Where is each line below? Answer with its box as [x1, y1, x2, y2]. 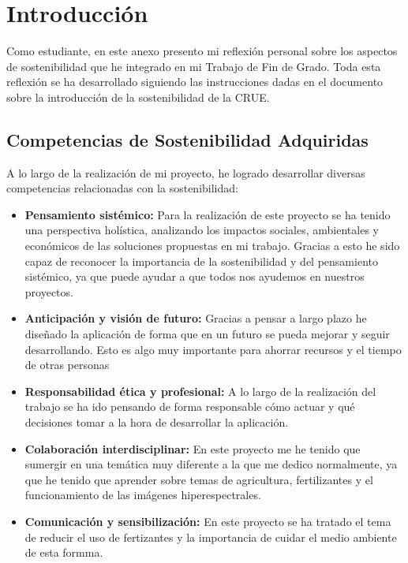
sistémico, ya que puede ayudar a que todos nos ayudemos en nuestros [24, 268, 365, 285]
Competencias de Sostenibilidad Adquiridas [6, 127, 369, 151]
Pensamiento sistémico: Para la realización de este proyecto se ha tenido [24, 206, 391, 222]
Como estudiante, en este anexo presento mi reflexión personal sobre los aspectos [6, 43, 398, 59]
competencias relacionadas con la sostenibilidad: [6, 180, 238, 196]
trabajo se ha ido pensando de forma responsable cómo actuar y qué [24, 398, 355, 415]
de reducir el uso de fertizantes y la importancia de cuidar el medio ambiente [24, 528, 397, 545]
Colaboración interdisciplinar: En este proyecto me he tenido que [24, 440, 361, 457]
